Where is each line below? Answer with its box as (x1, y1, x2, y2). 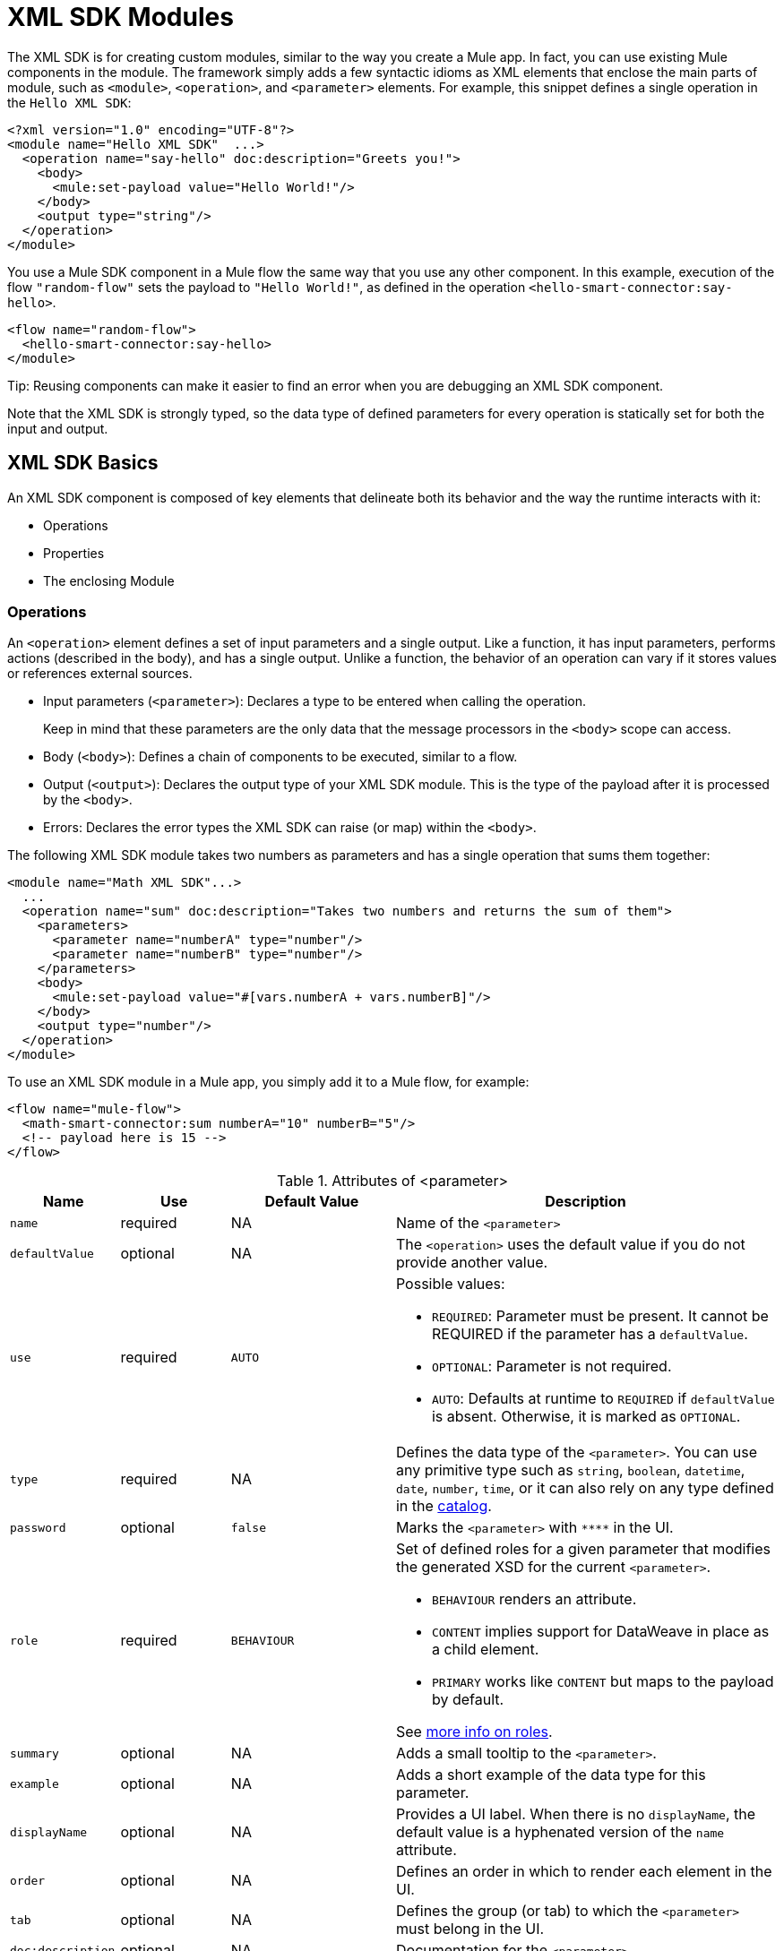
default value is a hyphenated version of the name (395, 1823, 725, 1842)
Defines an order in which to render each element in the (395, 1862, 772, 1881)
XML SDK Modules (7, 2, 234, 32)
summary (10, 1746, 59, 1760)
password (10, 1520, 66, 1534)
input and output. (7, 420, 108, 436)
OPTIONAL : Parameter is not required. (431, 1357, 672, 1376)
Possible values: (395, 1275, 505, 1294)
